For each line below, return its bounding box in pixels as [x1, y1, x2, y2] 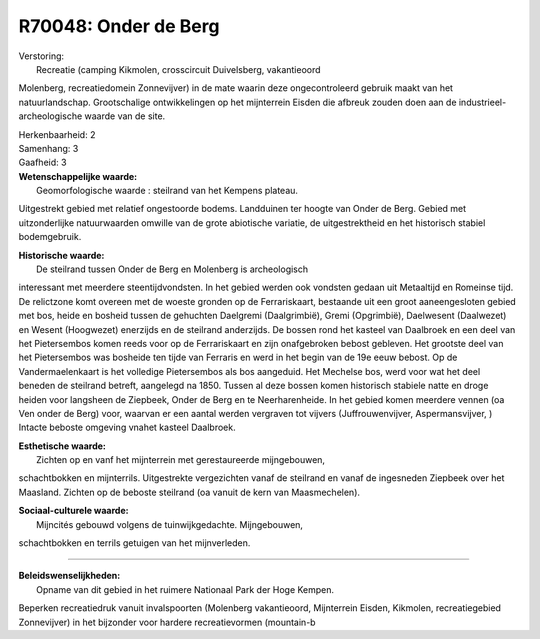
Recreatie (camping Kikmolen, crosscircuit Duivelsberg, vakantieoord [36, 63, 321, 75]
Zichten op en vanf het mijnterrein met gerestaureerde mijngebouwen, [36, 454, 325, 466]
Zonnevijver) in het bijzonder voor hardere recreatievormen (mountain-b [18, 616, 316, 628]
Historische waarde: [18, 249, 105, 261]
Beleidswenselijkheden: [18, 570, 121, 582]
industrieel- [458, 96, 507, 108]
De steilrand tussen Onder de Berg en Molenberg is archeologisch [36, 263, 309, 275]
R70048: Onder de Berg [18, 15, 220, 37]
